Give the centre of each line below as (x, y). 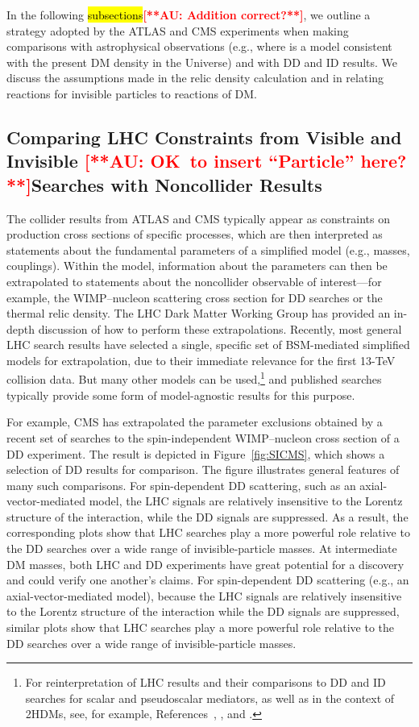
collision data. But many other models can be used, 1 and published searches (194, 378)
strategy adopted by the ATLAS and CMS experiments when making (178, 30)
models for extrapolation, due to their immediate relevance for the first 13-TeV (201, 360)
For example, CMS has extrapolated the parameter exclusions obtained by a (195, 422)
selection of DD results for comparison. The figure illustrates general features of (203, 469)
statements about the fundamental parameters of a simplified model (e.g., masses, (208, 249)
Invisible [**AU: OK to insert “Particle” (180, 161)
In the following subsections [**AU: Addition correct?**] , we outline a (189, 15)
